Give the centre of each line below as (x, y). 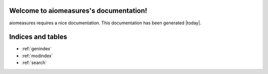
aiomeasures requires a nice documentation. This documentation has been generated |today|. (105, 23)
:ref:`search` (34, 63)
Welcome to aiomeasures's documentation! (78, 11)
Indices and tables (38, 37)
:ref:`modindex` (37, 56)
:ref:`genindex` (37, 49)
